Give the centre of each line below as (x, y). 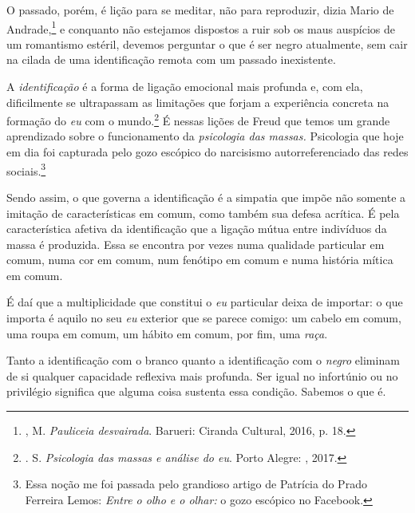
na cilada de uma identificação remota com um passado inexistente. (171, 59)
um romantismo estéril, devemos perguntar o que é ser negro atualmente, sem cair (207, 43)
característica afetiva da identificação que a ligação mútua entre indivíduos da (197, 229)
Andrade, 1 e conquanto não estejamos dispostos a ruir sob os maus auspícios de (201, 27)
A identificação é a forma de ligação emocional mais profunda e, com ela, (185, 87)
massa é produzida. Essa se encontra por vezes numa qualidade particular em (196, 244)
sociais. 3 (26, 169)
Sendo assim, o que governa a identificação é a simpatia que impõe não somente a (206, 197)
